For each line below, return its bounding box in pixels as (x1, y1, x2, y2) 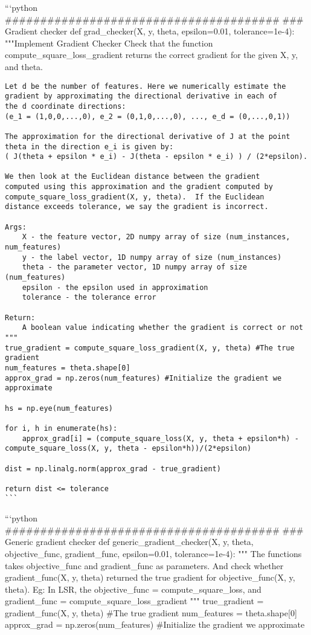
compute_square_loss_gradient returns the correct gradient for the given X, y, (5, 48, 298, 61)
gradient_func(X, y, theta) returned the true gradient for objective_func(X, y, (5, 571, 295, 584)
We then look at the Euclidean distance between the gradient (5, 172, 260, 181)
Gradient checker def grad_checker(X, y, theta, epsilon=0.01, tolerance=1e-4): (5, 25, 295, 37)
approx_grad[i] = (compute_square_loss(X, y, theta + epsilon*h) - (22, 434, 299, 443)
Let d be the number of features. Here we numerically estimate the (5, 82, 286, 91)
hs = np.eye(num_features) (5, 404, 113, 413)
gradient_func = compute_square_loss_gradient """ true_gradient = (5, 595, 264, 607)
